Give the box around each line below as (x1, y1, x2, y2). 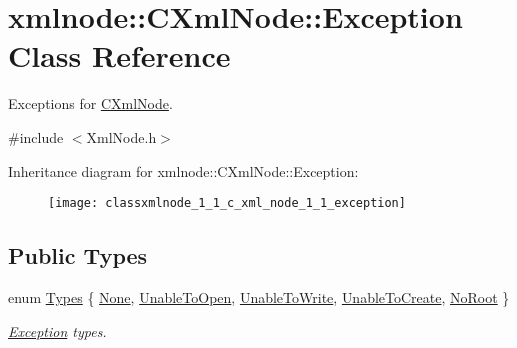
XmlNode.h (86, 126, 157, 147)
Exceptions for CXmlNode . (8, 93, 173, 114)
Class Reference (8, 35, 231, 76)
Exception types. (8, 320, 107, 341)
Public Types (8, 240, 148, 271)
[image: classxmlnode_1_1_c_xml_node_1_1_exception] (48, 196, 406, 211)
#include (8, 126, 64, 147)
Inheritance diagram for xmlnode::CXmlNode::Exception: (8, 160, 359, 181)
